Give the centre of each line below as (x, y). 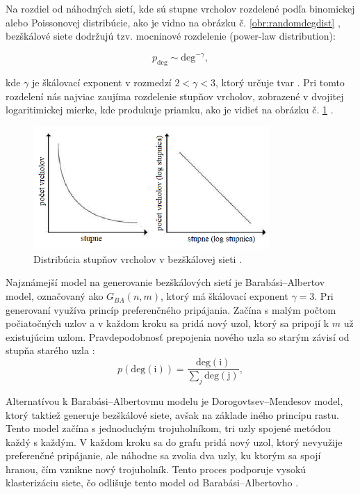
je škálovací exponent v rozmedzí (101, 82)
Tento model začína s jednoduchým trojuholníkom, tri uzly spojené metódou (169, 428)
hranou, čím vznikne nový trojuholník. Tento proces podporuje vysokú (156, 469)
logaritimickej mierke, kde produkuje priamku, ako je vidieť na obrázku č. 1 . (170, 110)
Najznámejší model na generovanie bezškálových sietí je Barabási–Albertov (165, 282)
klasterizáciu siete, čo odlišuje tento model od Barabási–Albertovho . (152, 483)
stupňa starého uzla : (50, 350)
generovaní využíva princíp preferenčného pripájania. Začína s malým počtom (171, 309)
